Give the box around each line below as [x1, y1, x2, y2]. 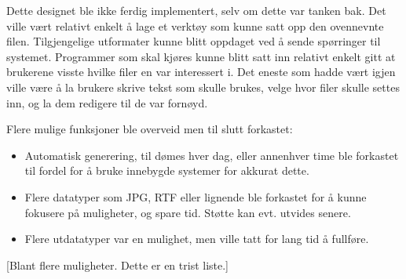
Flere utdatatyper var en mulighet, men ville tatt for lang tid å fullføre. [24, 230, 369, 247]
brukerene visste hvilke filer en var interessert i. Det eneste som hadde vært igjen [6, 63, 396, 80]
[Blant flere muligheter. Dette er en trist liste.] [6, 256, 229, 273]
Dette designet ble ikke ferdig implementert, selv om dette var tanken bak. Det [6, 2, 386, 18]
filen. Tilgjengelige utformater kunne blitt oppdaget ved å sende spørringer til [6, 33, 381, 49]
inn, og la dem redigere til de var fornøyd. [6, 94, 208, 111]
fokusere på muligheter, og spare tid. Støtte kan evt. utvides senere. [24, 204, 351, 220]
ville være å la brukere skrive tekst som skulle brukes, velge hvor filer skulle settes [6, 78, 400, 95]
